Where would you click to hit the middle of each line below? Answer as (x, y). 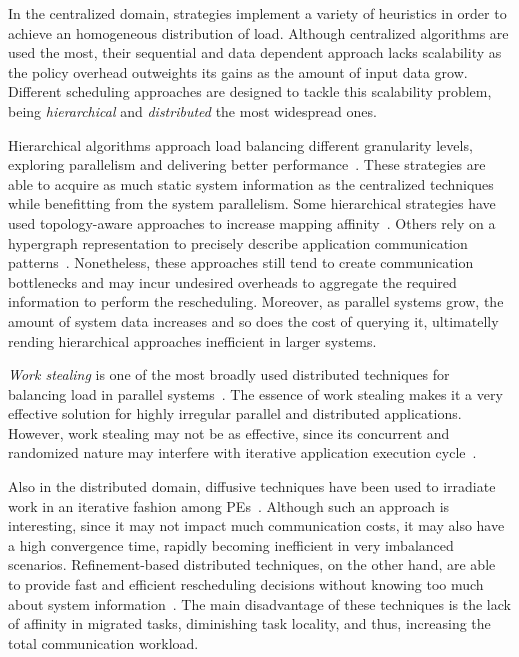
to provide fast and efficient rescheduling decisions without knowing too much (246, 584)
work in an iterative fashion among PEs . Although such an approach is (229, 505)
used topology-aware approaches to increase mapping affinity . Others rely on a (252, 222)
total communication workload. (103, 642)
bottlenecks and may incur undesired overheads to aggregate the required (232, 281)
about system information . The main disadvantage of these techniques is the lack (259, 603)
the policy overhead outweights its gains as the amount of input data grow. (238, 71)
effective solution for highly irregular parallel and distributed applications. (235, 413)
